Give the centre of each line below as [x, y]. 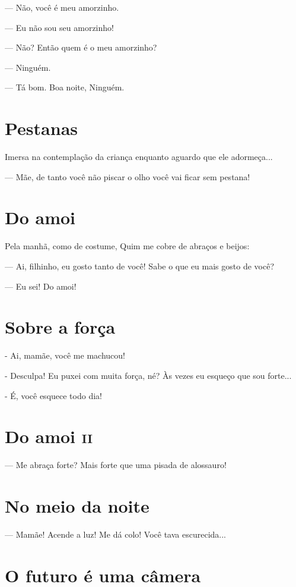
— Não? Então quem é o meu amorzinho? [81, 47]
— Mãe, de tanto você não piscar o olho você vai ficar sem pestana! [128, 176]
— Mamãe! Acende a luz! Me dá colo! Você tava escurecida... [116, 534]
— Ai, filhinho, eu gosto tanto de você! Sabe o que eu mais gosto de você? [140, 266]
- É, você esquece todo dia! [53, 395]
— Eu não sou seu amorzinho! [59, 27]
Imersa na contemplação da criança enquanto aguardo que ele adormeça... [139, 157]
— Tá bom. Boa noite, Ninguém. [65, 87]
